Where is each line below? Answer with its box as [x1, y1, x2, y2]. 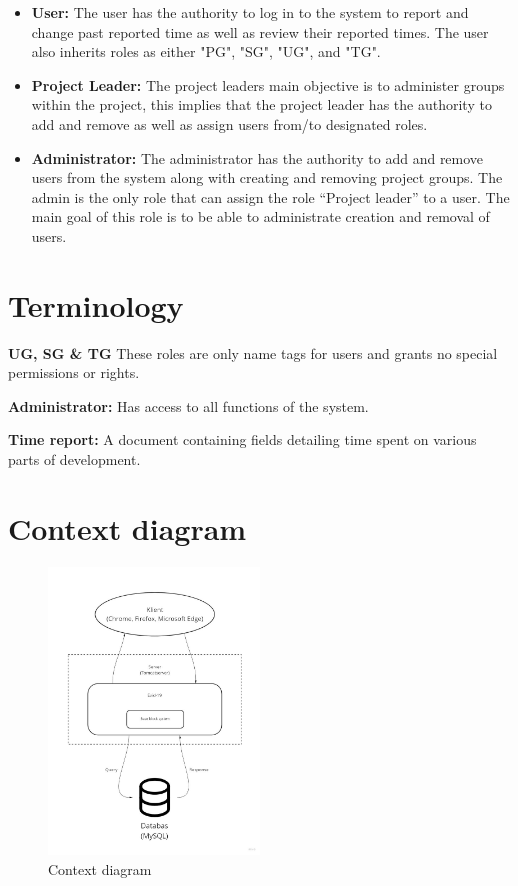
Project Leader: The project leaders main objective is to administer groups [31, 74, 505, 95]
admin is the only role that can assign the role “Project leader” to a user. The [31, 186, 510, 207]
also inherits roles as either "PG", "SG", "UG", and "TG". [31, 41, 381, 62]
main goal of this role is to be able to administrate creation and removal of [31, 206, 490, 227]
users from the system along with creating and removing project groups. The [31, 167, 503, 188]
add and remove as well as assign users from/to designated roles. [31, 113, 428, 134]
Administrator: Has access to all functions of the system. [8, 395, 369, 416]
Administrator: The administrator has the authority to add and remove [31, 147, 484, 168]
